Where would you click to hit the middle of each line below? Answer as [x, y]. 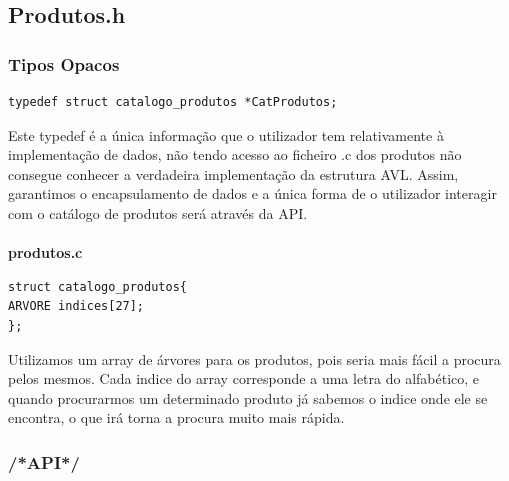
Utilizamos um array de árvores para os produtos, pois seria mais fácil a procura [254, 358]
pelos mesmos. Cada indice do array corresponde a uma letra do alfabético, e [244, 378]
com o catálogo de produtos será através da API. [158, 212]
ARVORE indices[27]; [76, 306]
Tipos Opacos [64, 63]
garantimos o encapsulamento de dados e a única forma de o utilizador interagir [252, 193]
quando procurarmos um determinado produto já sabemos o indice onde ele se [248, 397]
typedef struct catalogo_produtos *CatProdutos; [173, 102]
